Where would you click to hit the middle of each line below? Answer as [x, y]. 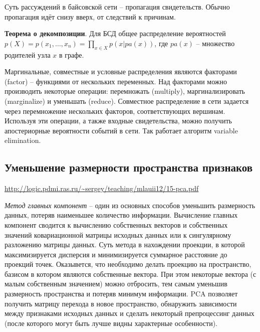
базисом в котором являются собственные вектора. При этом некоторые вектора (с [131, 274]
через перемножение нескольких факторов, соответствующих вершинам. [115, 111]
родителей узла [28, 54]
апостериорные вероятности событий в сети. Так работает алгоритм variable [121, 130]
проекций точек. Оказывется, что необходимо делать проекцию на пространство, [128, 264]
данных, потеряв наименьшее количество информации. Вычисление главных [121, 215]
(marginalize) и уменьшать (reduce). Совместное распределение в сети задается [127, 101]
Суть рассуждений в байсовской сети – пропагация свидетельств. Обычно [117, 7]
